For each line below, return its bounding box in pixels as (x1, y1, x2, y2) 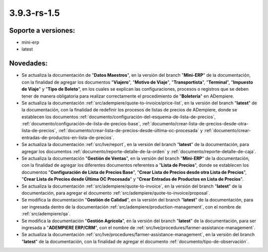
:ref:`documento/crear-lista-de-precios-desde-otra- (141, 121, 249, 127)
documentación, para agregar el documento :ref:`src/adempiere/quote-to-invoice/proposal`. (21, 190, 210, 196)
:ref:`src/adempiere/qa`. (21, 211, 70, 217)
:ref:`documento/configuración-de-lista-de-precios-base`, (21, 121, 141, 127)
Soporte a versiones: (9, 26, 75, 35)
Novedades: (9, 59, 48, 68)
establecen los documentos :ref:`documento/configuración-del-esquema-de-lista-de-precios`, (21, 114, 216, 120)
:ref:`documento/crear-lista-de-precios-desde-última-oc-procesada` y (58, 128, 203, 134)
